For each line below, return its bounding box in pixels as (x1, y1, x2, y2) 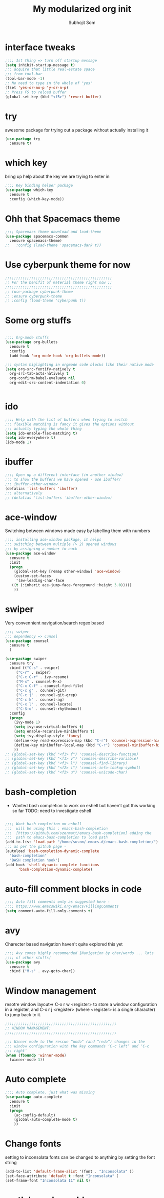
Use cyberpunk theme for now (5, 259, 131, 271)
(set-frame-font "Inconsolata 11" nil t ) (5, 1178, 91, 1183)
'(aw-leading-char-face (16, 578, 64, 583)
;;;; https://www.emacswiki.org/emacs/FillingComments (5, 904, 119, 909)
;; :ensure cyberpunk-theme (5, 294, 62, 299)
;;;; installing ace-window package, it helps (5, 537, 102, 542)
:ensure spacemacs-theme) (9, 238, 62, 243)
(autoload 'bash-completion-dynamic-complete (5, 849, 99, 854)
